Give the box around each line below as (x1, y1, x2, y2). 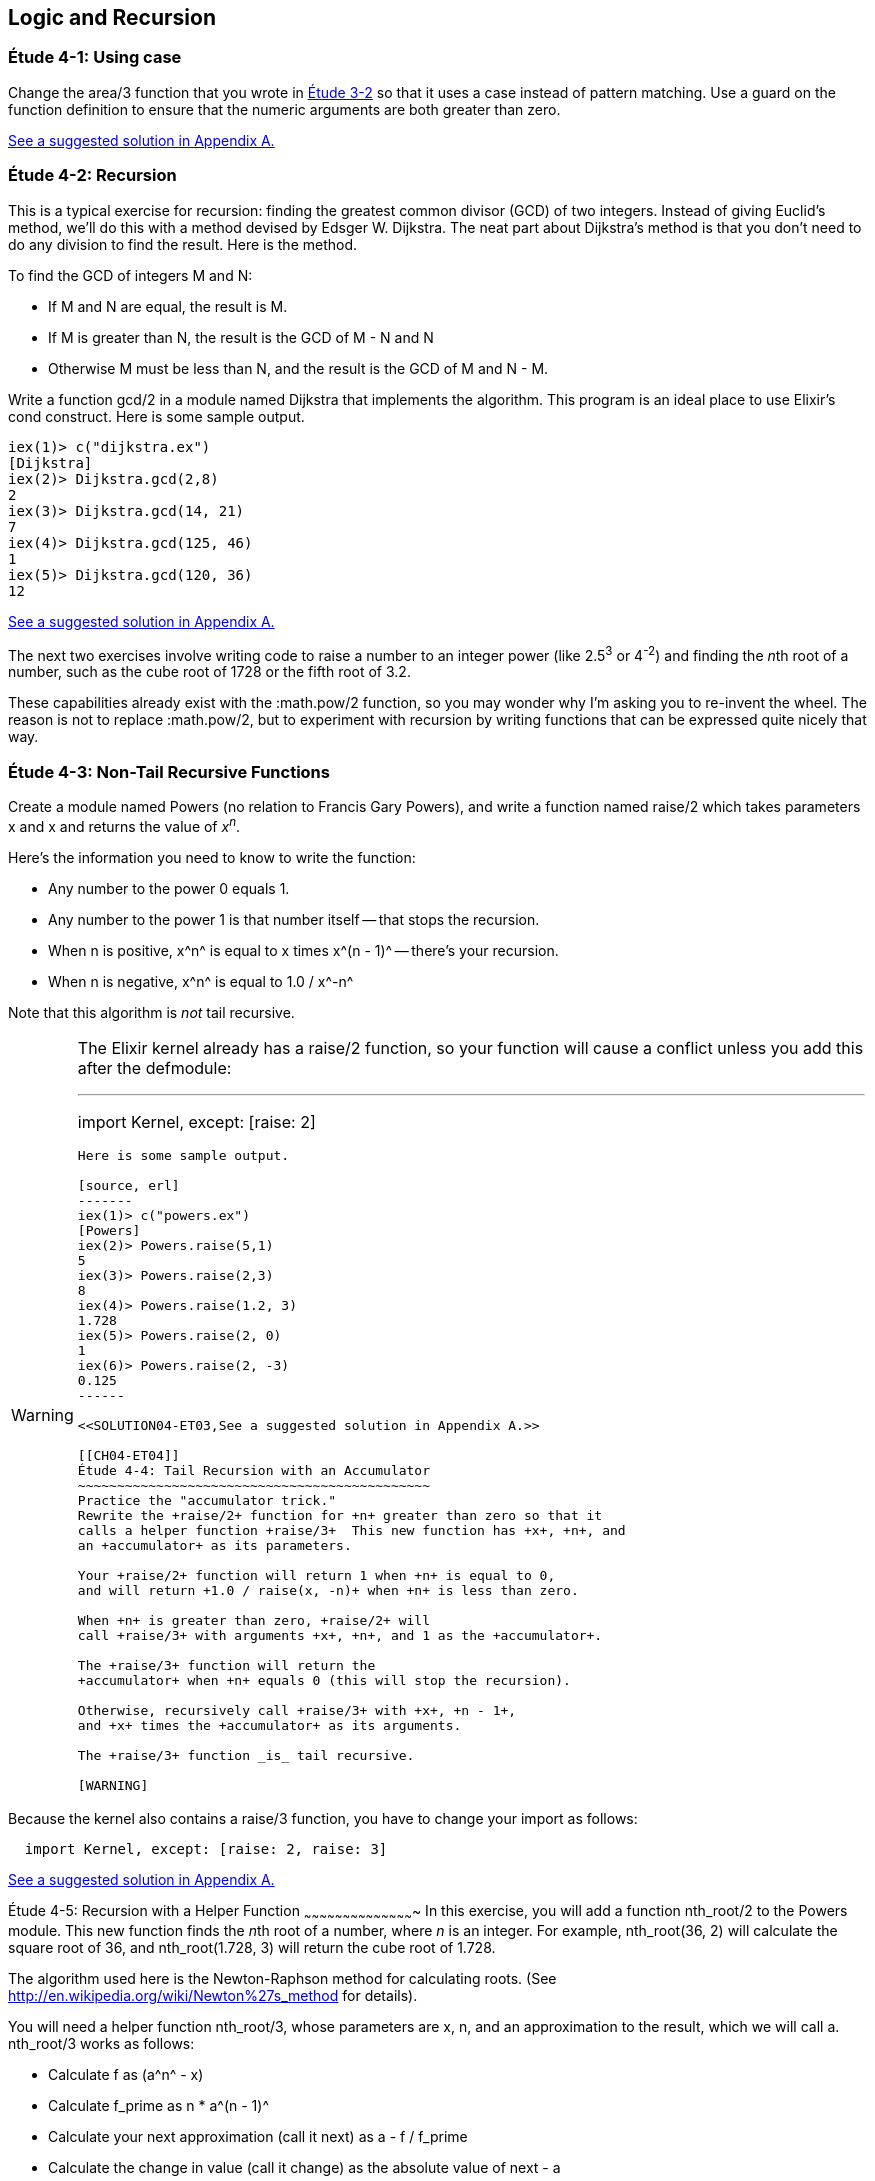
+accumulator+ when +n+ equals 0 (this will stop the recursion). (77, 1672, 571, 1688)
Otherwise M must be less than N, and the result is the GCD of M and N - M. (48, 359, 549, 377)
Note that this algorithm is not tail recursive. (8, 1003, 295, 1021)
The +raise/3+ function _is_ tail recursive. (77, 1747, 415, 1763)
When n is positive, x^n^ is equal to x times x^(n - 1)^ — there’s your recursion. (48, 941, 559, 959)
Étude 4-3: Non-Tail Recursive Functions (8, 761, 330, 782)
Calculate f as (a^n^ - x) (48, 2066, 204, 2084)
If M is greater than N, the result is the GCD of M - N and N (48, 328, 434, 346)
